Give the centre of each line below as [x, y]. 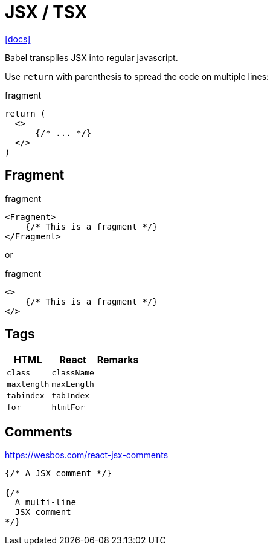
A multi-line [46, 503]
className [73, 373]
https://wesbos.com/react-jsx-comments [87, 455]
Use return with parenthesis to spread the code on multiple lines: [137, 76]
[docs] [18, 39]
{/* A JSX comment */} [59, 474]
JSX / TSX [46, 12]
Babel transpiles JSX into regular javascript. [92, 57]
